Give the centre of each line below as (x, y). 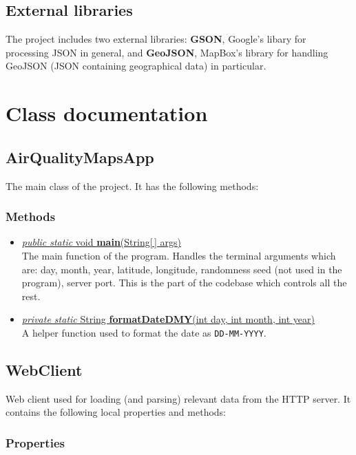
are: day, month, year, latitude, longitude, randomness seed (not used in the (182, 269)
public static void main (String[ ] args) (101, 242)
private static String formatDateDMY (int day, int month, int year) (168, 319)
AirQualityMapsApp (80, 157)
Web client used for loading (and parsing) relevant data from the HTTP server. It (178, 398)
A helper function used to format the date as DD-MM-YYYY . (144, 332)
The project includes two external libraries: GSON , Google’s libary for (156, 39)
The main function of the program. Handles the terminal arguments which (179, 255)
